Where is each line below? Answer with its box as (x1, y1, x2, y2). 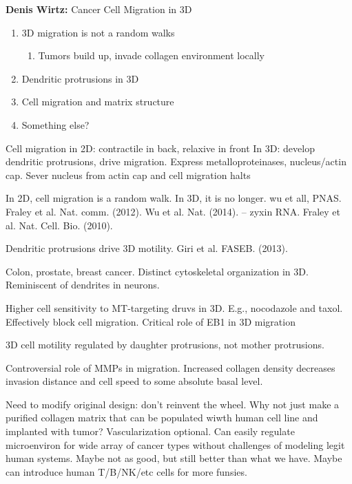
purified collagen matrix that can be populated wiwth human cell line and (6, 410, 318, 425)
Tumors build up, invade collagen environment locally (38, 48, 265, 63)
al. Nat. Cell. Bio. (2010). (6, 218, 113, 232)
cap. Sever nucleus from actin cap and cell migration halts (6, 167, 251, 182)
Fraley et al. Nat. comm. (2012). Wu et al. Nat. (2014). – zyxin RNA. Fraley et (6, 204, 340, 218)
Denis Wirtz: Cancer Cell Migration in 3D (6, 2, 192, 16)
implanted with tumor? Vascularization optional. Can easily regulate (6, 424, 295, 439)
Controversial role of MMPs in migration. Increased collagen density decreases (6, 360, 335, 375)
